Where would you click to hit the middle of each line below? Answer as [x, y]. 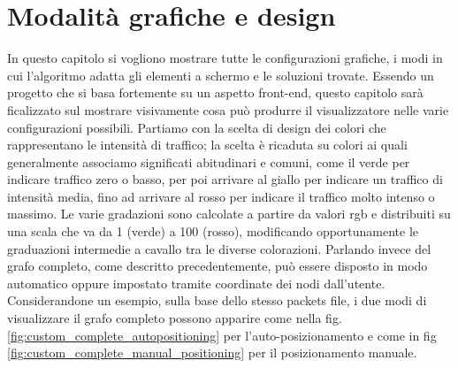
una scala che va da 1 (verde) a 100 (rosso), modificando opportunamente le [213, 231]
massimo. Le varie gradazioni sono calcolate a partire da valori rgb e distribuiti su [229, 214]
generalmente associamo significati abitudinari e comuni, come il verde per [209, 161]
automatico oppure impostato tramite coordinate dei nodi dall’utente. [196, 283]
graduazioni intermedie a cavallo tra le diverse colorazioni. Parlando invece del [219, 248]
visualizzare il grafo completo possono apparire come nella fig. [175, 318]
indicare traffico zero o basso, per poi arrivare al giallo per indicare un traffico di [225, 179]
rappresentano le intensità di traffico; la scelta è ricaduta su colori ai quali [207, 145]
